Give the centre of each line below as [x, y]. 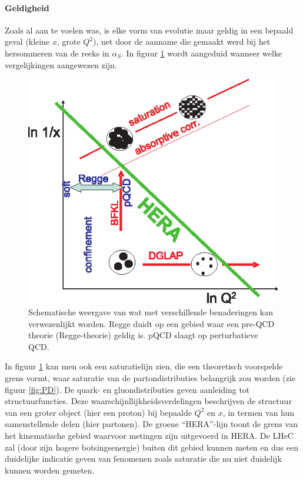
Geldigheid [27, 7]
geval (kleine [27, 41]
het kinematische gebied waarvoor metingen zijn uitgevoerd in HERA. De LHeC [149, 435]
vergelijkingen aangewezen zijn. [61, 64]
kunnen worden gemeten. [50, 470]
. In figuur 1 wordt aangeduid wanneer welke [202, 53]
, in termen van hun [259, 412]
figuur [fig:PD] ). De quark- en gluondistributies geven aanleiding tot [127, 389]
